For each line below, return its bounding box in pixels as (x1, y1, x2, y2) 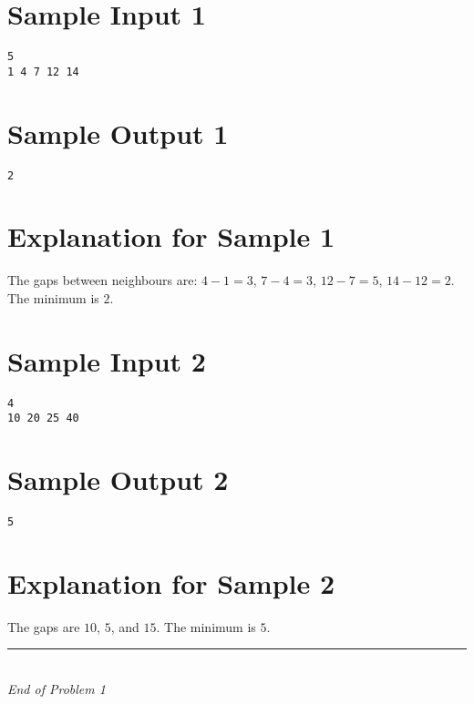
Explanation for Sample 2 (7, 564, 335, 601)
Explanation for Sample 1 (7, 218, 335, 255)
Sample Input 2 (7, 342, 206, 379)
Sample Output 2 (7, 461, 229, 498)
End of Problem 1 (7, 679, 106, 699)
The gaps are (7, 617, 80, 636)
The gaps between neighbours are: (7, 270, 198, 290)
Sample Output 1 (7, 114, 229, 151)
